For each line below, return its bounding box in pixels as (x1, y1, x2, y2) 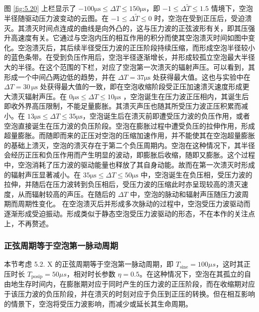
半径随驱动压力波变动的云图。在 (4, 13, 109, 23)
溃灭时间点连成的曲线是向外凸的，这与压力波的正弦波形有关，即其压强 (24, 22, 255, 33)
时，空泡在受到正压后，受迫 (154, 13, 245, 23)
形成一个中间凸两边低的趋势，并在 (4, 71, 116, 82)
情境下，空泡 (211, 3, 253, 13)
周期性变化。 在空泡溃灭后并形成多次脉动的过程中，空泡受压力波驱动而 (17, 198, 251, 209)
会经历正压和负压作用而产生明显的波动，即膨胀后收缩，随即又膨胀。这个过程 (4, 150, 255, 160)
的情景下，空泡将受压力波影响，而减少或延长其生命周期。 (4, 298, 192, 309)
